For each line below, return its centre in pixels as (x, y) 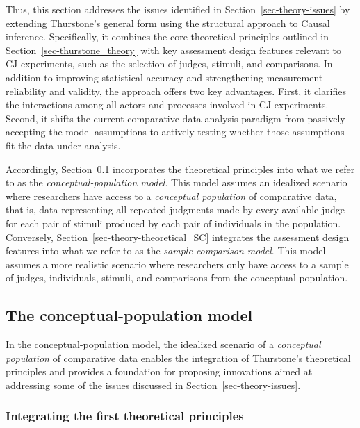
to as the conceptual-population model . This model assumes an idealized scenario (177, 182)
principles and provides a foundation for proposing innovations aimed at (159, 371)
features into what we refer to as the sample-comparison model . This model (166, 250)
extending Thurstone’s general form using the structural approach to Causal (168, 23)
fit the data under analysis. (63, 145)
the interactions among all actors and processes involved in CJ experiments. (167, 105)
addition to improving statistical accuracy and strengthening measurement (164, 77)
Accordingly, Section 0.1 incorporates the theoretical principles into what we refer (180, 168)
